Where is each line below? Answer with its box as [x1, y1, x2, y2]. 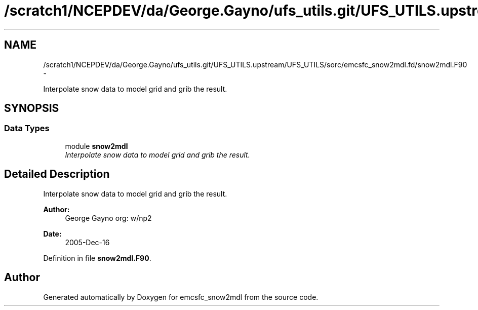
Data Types [4, 123, 50, 134]
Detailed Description [4, 168, 110, 181]
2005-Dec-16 [65, 238, 110, 247]
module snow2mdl [65, 141, 128, 150]
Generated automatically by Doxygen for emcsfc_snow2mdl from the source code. [43, 292, 318, 301]
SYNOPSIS [4, 102, 59, 115]
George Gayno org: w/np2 [65, 213, 152, 222]
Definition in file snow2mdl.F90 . [43, 253, 151, 262]
